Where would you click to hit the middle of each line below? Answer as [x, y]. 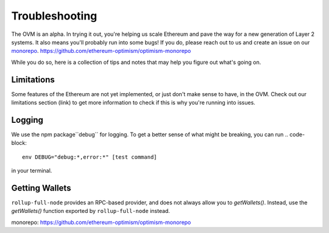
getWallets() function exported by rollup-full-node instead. [91, 211]
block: [19, 143]
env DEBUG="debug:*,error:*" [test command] [90, 157]
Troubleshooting [54, 16]
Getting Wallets [41, 188]
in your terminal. [32, 171]
